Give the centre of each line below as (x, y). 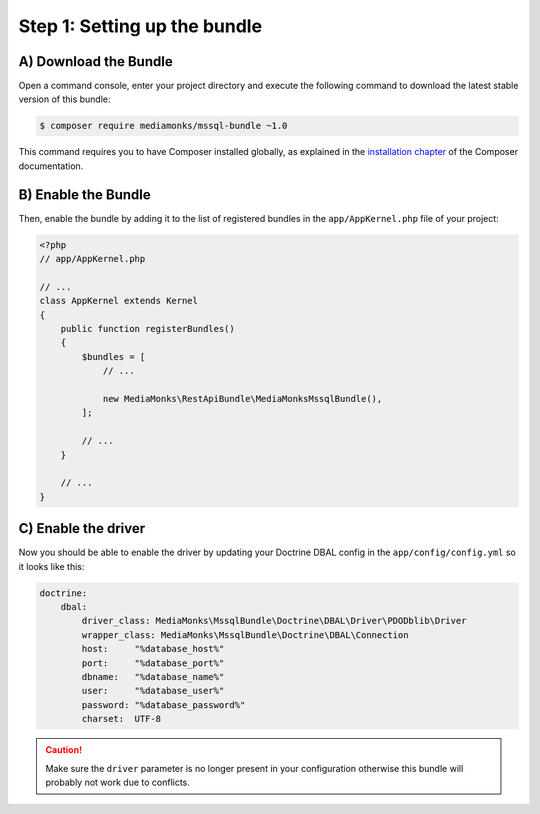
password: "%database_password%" (163, 704)
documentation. (51, 166)
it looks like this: (51, 566)
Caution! (64, 750)
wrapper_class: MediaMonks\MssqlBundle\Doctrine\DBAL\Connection (245, 634)
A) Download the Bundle (96, 61)
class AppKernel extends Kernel (119, 301)
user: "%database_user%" (153, 691)
